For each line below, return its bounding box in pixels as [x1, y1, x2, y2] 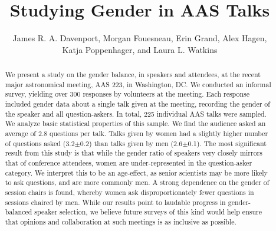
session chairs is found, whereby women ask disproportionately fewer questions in [5, 187, 254, 197]
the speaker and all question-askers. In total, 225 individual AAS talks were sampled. [5, 108, 267, 118]
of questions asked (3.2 [5, 138, 75, 148]
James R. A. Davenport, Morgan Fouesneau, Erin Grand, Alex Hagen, [12, 32, 267, 44]
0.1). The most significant [188, 138, 267, 148]
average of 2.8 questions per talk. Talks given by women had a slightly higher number [5, 128, 268, 138]
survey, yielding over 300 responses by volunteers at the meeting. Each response [5, 89, 250, 99]
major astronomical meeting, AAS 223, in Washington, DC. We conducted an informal [5, 79, 271, 89]
